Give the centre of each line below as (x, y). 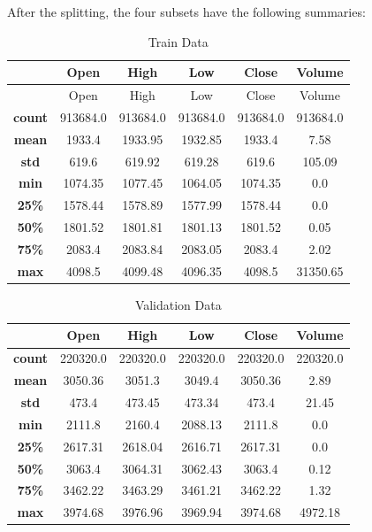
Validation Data (178, 304)
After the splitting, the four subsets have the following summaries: (186, 12)
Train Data (178, 41)
